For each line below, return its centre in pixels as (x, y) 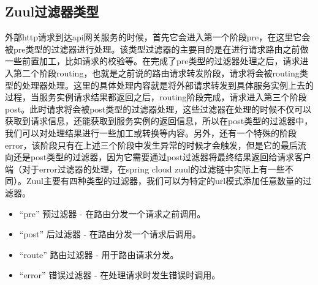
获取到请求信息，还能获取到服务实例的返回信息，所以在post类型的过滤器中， (159, 121)
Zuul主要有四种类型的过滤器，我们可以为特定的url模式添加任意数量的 (165, 181)
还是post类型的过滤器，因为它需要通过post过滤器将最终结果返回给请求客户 (162, 157)
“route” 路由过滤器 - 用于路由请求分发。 (99, 254)
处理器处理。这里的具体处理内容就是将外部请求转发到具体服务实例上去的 (168, 85)
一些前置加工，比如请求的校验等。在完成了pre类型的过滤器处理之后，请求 (153, 61)
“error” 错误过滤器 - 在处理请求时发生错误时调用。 (120, 275)
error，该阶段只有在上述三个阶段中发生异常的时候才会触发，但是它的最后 (151, 145)
